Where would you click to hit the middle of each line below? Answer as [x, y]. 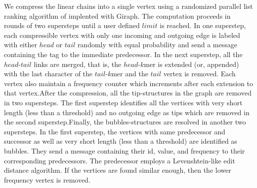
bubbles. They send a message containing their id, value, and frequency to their [125, 150]
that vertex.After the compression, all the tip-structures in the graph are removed [128, 93]
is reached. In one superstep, [203, 25]
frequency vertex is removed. [47, 179]
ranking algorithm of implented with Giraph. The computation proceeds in [117, 16]
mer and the [130, 74]
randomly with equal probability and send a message [157, 45]
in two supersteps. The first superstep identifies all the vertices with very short [123, 102]
